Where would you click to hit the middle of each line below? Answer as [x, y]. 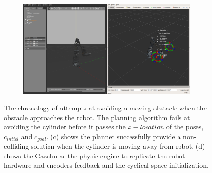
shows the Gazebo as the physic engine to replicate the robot [95, 155]
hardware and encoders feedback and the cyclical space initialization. [106, 165]
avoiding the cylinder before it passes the [65, 127]
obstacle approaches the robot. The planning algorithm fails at [97, 117]
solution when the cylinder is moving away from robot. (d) [118, 146]
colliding [16, 146]
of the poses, [185, 127]
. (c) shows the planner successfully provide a [114, 136]
